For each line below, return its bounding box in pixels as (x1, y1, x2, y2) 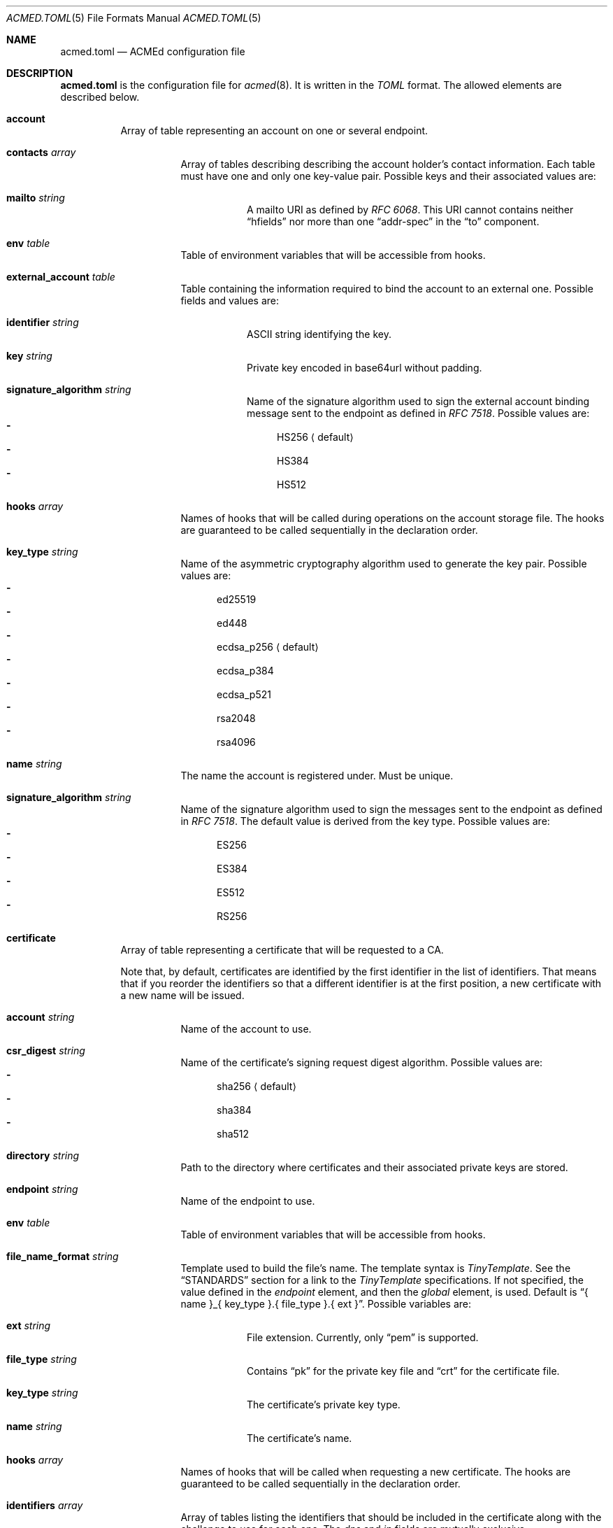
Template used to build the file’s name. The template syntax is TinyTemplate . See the (180, 1262, 571, 1274)
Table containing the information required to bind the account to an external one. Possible (180, 283, 593, 295)
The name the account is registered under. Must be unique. (180, 770, 454, 781)
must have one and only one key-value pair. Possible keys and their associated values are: (180, 170, 596, 182)
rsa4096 (217, 736, 256, 748)
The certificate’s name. (247, 1432, 352, 1444)
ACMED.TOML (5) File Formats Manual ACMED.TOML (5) (6, 12, 261, 24)
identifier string (6, 316, 79, 328)
